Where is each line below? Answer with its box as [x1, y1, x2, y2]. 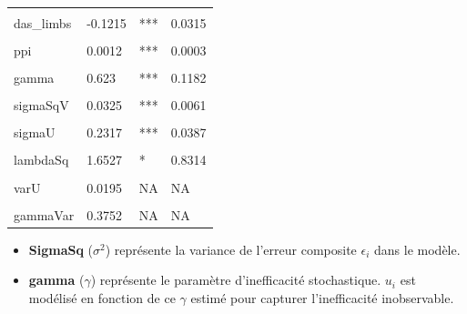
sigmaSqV [14, 96, 69, 115]
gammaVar [14, 205, 75, 224]
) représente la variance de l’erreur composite [105, 239, 357, 258]
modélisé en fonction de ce [28, 288, 176, 307]
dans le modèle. [374, 239, 461, 258]
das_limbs [14, 14, 72, 32]
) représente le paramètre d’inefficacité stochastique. [90, 270, 381, 289]
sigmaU [14, 123, 56, 142]
